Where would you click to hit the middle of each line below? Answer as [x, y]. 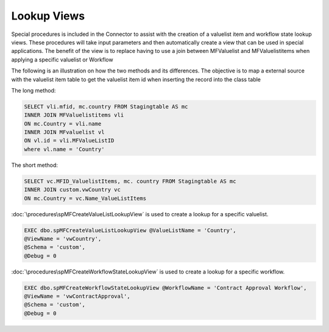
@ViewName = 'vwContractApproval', [77, 296]
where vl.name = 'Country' [64, 149]
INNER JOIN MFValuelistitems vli [74, 115]
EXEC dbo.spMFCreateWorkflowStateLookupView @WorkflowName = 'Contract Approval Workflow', [165, 288]
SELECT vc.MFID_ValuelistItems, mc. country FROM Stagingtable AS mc [130, 181]
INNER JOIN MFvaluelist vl [64, 132]
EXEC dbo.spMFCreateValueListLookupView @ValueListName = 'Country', [130, 230]
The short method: [34, 165]
